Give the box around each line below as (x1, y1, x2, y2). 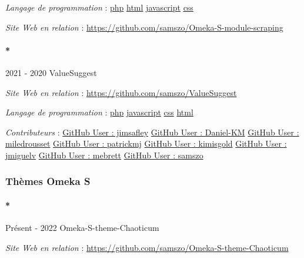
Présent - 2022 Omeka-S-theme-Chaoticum (5, 221, 159, 234)
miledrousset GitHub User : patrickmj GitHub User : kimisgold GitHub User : (5, 137, 287, 150)
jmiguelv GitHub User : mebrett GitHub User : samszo (5, 148, 203, 161)
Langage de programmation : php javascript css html (5, 106, 193, 118)
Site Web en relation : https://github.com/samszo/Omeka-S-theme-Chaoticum (5, 241, 289, 253)
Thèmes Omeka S (5, 174, 91, 188)
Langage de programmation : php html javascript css (5, 1, 193, 13)
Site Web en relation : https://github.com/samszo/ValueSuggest (5, 86, 237, 98)
